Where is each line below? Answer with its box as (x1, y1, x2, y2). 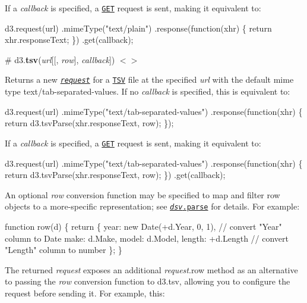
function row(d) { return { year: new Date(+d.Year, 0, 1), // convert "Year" (5, 220, 282, 232)
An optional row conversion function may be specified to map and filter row (5, 188, 280, 201)
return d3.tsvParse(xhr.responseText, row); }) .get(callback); (5, 168, 226, 181)
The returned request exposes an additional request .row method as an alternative (5, 263, 298, 276)
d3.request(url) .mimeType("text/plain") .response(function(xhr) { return (5, 21, 272, 34)
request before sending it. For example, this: (5, 286, 165, 299)
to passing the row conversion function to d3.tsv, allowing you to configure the (5, 275, 290, 288)
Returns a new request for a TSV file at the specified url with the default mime (5, 73, 294, 86)
